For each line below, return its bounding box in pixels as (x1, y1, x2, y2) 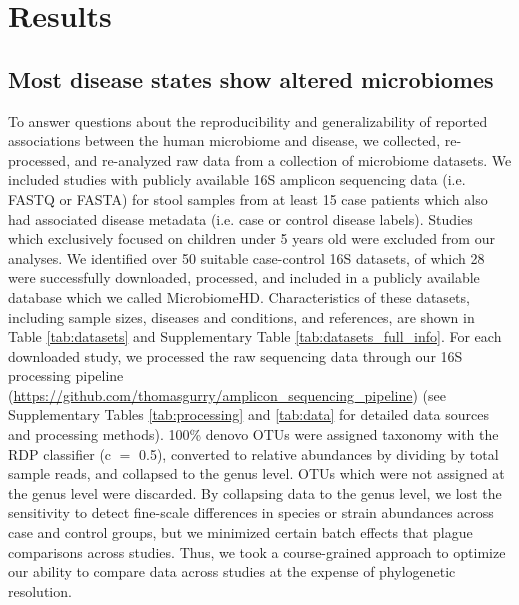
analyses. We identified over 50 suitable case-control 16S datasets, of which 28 (8, 247, 485, 268)
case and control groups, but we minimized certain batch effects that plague (8, 522, 473, 543)
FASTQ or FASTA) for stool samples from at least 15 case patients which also (8, 188, 488, 209)
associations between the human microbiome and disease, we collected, (8, 130, 441, 151)
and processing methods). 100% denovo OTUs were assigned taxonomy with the (8, 424, 499, 445)
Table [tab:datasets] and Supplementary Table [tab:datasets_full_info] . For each (8, 326, 502, 347)
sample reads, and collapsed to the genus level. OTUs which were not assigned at (8, 463, 505, 484)
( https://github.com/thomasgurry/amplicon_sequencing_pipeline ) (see (8, 384, 446, 405)
